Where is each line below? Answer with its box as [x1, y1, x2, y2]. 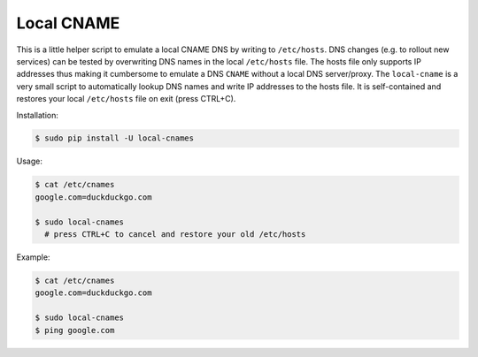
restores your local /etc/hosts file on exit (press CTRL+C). [16, 94, 236, 104]
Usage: [16, 156, 43, 167]
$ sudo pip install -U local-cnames [35, 133, 195, 143]
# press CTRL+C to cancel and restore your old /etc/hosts [44, 230, 306, 239]
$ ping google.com [35, 325, 115, 335]
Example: [16, 252, 50, 262]
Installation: [16, 110, 59, 120]
